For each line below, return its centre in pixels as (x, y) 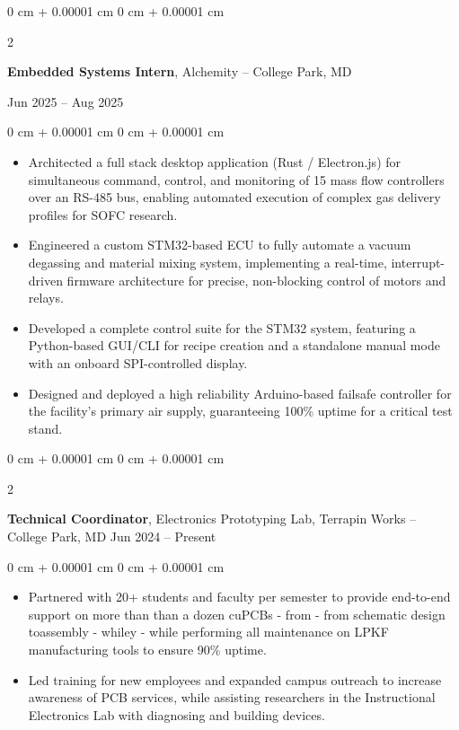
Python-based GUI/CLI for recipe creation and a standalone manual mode (234, 345)
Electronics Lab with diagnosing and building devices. (177, 714)
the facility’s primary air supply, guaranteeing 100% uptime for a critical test (240, 411)
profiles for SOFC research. (103, 214)
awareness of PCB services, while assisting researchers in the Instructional (232, 697)
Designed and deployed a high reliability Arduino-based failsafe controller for (240, 393)
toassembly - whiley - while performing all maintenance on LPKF (208, 632)
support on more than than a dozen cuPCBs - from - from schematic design (237, 614)
